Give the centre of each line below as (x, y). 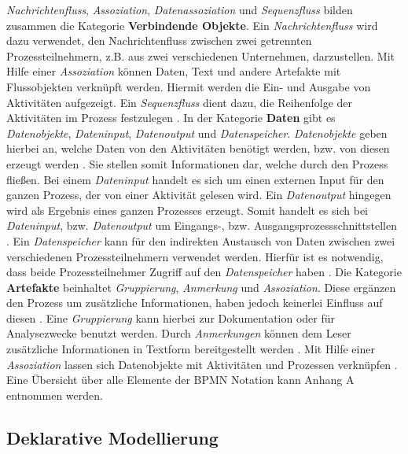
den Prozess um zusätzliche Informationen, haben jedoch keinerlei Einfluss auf (195, 303)
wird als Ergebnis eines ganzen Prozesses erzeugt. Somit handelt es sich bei (187, 210)
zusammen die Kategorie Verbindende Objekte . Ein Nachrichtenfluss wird (192, 25)
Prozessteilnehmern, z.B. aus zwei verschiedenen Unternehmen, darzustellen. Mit (201, 55)
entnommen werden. (55, 395)
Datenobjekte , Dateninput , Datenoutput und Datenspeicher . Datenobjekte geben (197, 133)
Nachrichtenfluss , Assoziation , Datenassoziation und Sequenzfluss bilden (180, 9)
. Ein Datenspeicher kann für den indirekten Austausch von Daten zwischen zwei (201, 240)
